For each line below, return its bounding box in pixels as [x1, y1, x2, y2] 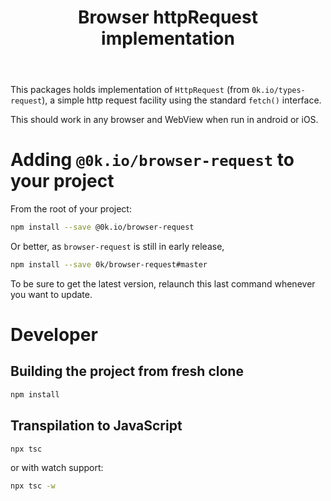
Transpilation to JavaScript [10, 417, 183, 435]
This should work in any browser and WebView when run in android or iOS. [10, 114, 319, 126]
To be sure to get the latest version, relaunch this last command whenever [10, 277, 316, 290]
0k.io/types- [251, 86, 306, 96]
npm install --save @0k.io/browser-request [10, 222, 195, 233]
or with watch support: [10, 462, 104, 474]
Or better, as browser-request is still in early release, [10, 241, 225, 252]
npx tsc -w [10, 481, 56, 491]
